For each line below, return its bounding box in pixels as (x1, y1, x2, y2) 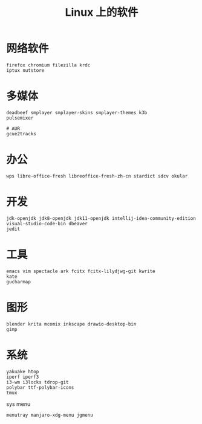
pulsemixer (6, 115, 34, 121)
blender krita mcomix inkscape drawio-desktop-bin (6, 321, 137, 327)
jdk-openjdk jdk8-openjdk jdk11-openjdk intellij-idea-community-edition (6, 215, 197, 221)
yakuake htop (6, 368, 39, 374)
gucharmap (6, 278, 31, 284)
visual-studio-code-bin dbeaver (6, 220, 88, 226)
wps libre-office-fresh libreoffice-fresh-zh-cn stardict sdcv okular (6, 173, 188, 179)
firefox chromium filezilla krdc (6, 62, 91, 68)
